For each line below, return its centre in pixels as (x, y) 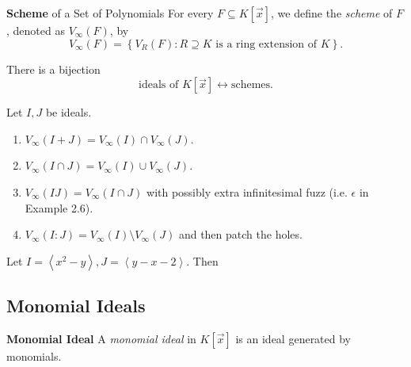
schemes (251, 85)
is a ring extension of (266, 44)
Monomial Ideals (76, 306)
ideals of (159, 85)
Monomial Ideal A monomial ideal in (101, 338)
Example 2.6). (59, 207)
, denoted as (36, 30)
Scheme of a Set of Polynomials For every (110, 13)
